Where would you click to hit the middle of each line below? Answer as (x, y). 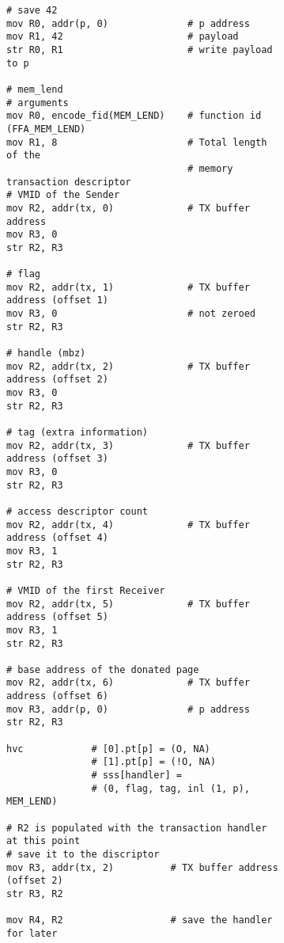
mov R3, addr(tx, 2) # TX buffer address (142, 867)
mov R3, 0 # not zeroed (131, 314)
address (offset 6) (57, 696)
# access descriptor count (77, 511)
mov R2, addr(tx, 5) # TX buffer (128, 604)
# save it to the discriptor (83, 854)
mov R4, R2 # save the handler (140, 920)
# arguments (38, 103)
